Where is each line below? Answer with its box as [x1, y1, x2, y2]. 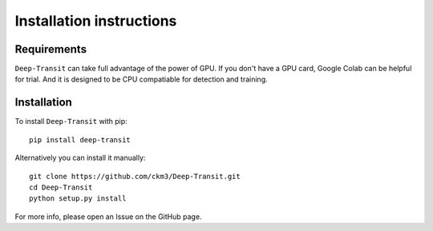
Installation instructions [14, 12, 177, 30]
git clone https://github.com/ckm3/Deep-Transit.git [29, 172, 241, 181]
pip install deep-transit [29, 135, 132, 144]
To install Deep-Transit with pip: [14, 117, 127, 126]
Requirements [14, 42, 87, 56]
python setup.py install [29, 194, 127, 203]
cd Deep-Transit [29, 182, 93, 192]
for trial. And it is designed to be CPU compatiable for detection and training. [14, 74, 268, 84]
